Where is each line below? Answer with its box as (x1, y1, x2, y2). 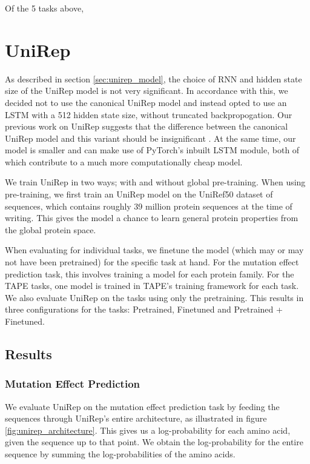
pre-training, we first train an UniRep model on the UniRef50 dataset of (5, 188, 273, 201)
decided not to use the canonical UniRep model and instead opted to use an (5, 96, 287, 108)
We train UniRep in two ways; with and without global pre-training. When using (5, 176, 306, 188)
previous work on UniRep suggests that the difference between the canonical (5, 120, 288, 133)
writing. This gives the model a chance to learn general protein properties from (5, 211, 298, 224)
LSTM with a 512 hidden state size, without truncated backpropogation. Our (5, 108, 292, 121)
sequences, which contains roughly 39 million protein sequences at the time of (5, 199, 292, 212)
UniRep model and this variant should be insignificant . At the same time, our (5, 131, 296, 144)
